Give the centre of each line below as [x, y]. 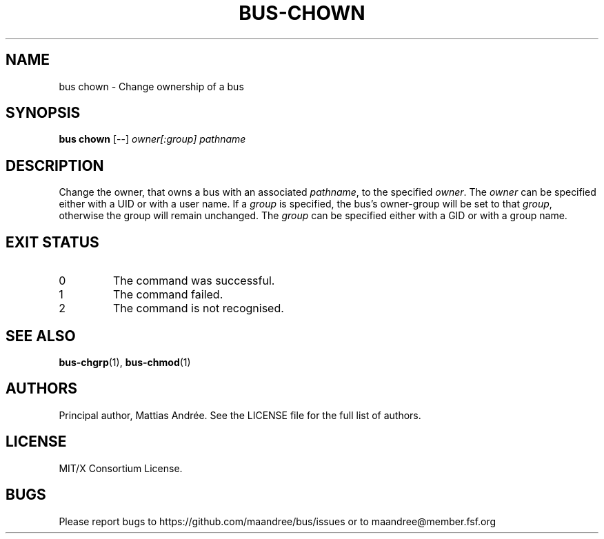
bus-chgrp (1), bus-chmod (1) [125, 362]
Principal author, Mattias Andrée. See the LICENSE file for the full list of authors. [240, 415]
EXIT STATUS [52, 242]
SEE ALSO [41, 336]
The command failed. [168, 295]
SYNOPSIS [43, 113]
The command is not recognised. [198, 308]
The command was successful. [194, 281]
